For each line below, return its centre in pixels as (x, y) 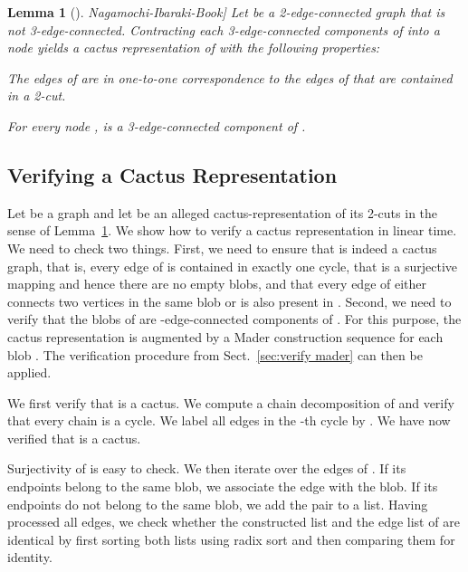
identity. (30, 557)
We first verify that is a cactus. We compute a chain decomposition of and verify (231, 402)
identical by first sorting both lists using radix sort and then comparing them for (231, 539)
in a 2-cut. (37, 95)
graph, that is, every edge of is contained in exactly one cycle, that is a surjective (232, 266)
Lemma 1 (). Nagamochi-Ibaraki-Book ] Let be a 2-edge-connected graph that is (226, 12)
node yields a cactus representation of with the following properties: (194, 48)
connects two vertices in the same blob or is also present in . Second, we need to (229, 301)
